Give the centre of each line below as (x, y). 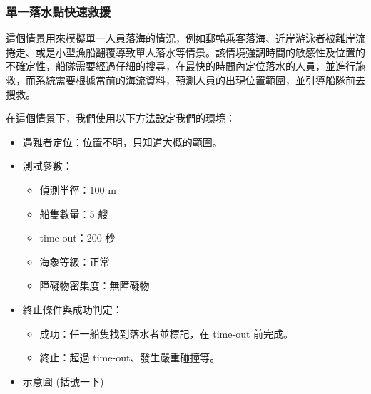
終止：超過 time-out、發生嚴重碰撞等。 (130, 357)
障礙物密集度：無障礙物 (95, 285)
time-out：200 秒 (77, 238)
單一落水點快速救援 (59, 11)
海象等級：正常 (75, 261)
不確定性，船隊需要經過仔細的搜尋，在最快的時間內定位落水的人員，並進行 (181, 66)
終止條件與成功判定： (72, 309)
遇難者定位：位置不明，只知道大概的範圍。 (122, 141)
